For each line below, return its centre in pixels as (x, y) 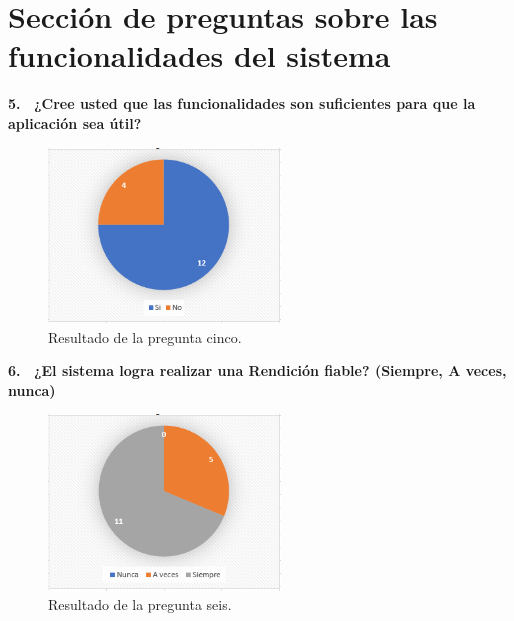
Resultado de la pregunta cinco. (145, 336)
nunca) (32, 389)
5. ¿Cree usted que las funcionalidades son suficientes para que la (242, 103)
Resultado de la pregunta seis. (140, 604)
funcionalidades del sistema (199, 55)
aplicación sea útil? (75, 122)
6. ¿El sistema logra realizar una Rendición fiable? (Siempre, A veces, (257, 370)
